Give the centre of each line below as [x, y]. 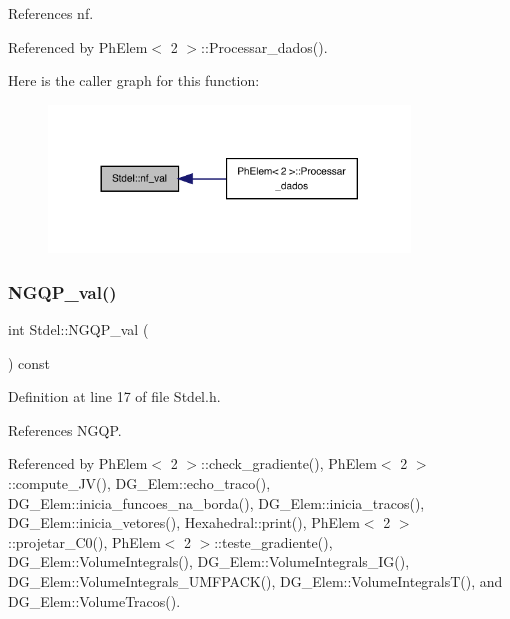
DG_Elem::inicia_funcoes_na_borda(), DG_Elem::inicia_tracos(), [216, 502]
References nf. [51, 13]
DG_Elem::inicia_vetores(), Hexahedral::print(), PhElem [184, 522]
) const [29, 362]
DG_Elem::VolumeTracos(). [94, 600]
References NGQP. [65, 429]
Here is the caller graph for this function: [134, 80]
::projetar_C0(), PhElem [84, 541]
